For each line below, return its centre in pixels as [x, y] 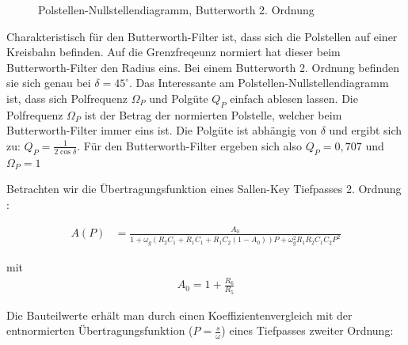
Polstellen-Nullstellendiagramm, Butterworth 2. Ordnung [176, 9]
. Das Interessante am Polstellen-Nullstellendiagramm [259, 83]
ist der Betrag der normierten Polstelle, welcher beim [213, 114]
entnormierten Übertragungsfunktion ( [100, 330]
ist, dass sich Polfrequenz [67, 98]
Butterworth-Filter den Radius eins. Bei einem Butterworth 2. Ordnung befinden [203, 67]
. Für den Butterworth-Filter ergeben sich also [190, 145]
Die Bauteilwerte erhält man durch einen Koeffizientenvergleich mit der [179, 315]
